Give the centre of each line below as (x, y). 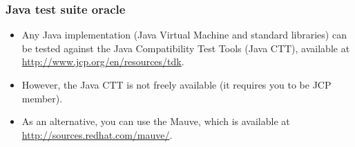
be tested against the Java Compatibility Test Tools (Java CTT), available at (186, 48)
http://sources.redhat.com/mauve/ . (97, 134)
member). (42, 98)
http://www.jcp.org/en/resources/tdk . (103, 61)
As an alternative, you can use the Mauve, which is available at (156, 121)
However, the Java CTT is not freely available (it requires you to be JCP (176, 84)
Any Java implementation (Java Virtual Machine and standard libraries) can (184, 35)
